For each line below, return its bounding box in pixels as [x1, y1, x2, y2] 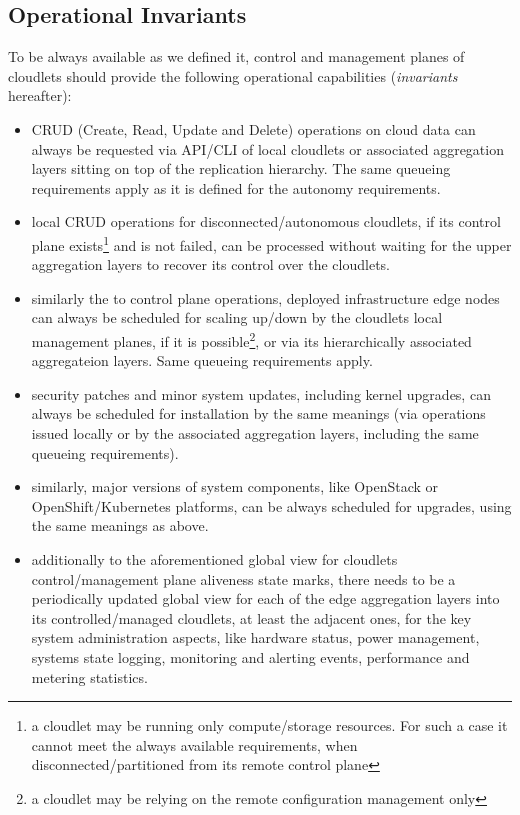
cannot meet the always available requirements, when [31, 734, 358, 755]
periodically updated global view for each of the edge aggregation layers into [31, 588, 500, 609]
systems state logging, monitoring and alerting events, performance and [31, 646, 470, 667]
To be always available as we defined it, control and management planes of [8, 46, 465, 67]
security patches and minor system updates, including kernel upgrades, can [31, 383, 491, 404]
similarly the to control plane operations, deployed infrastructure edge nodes [31, 287, 500, 308]
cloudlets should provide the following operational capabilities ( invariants [8, 65, 458, 86]
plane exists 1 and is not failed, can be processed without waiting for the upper [31, 231, 512, 255]
